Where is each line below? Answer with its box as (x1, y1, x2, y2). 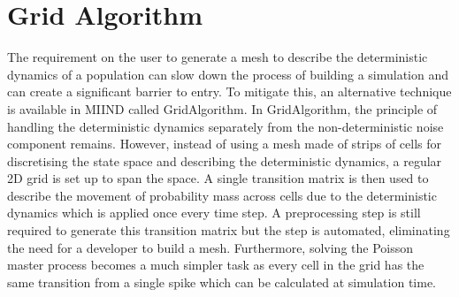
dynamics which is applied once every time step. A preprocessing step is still (7, 203, 421, 222)
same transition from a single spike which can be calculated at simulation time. (7, 272, 436, 291)
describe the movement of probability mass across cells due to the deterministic (7, 186, 437, 204)
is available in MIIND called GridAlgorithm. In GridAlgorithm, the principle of (7, 99, 438, 118)
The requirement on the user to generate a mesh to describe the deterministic (7, 48, 428, 66)
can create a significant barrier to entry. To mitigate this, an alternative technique (7, 82, 452, 101)
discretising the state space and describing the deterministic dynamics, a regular (7, 151, 442, 170)
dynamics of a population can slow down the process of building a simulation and (7, 65, 449, 83)
